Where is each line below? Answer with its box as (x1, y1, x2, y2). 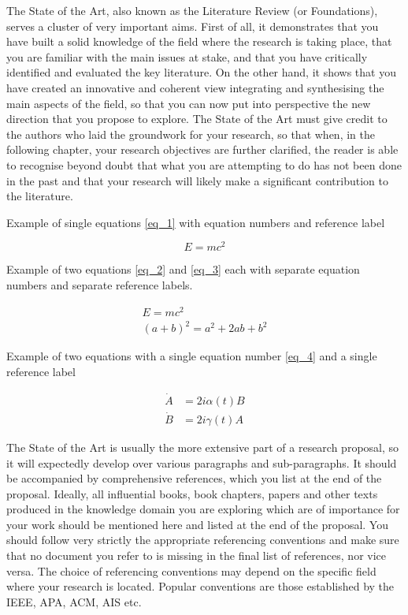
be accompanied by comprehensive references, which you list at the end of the (6, 470, 382, 486)
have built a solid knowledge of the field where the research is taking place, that (6, 33, 392, 50)
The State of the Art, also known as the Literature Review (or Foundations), (6, 2, 378, 18)
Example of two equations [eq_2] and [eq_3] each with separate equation (6, 261, 360, 278)
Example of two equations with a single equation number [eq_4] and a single (6, 348, 377, 364)
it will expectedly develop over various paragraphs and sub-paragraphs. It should (6, 454, 397, 471)
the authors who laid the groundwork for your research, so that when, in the (6, 125, 375, 142)
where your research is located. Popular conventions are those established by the (6, 578, 395, 594)
